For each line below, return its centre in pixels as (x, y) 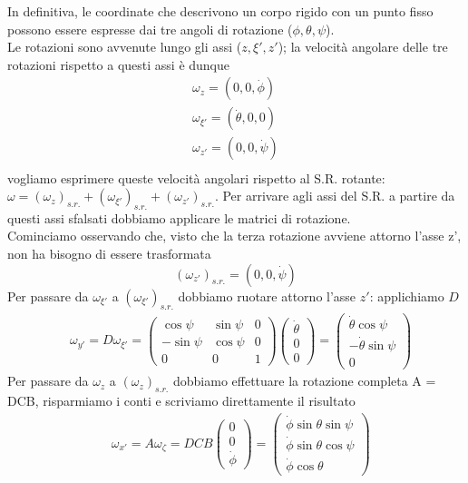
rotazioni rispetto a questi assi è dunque (118, 64)
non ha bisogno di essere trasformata (109, 254)
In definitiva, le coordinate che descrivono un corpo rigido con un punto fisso (220, 11)
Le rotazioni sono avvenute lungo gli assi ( (125, 47)
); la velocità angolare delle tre (363, 47)
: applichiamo (407, 296)
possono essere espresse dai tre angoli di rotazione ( (150, 29)
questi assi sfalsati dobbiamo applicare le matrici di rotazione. (179, 217)
